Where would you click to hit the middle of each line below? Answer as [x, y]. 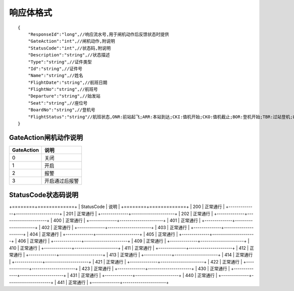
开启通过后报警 [62, 181]
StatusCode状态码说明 [44, 195]
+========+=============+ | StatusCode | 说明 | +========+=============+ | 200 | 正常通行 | [117, 207]
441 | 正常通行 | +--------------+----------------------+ [113, 282]
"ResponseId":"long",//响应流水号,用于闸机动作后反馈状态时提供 [98, 34]
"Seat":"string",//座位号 [58, 103]
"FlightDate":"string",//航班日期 [68, 82]
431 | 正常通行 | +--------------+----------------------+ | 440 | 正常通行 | [144, 275]
